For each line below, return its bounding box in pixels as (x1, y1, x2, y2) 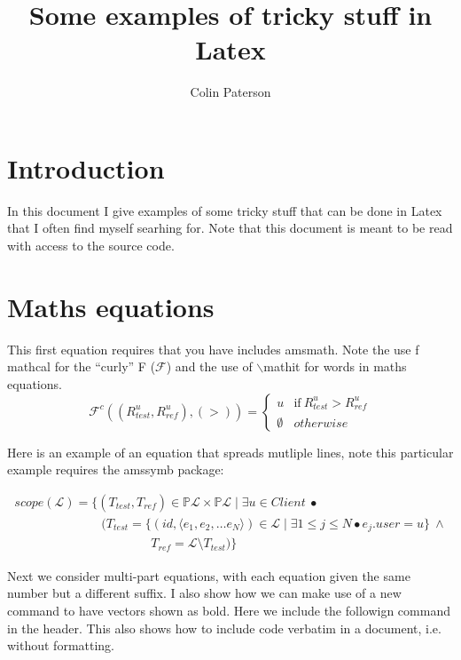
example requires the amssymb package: (7, 460, 224, 479)
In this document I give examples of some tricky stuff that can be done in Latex (7, 201, 442, 219)
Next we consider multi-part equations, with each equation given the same (7, 566, 410, 584)
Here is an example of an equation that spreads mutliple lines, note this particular (7, 442, 454, 461)
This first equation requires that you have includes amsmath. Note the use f (7, 339, 419, 358)
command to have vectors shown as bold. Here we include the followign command (7, 600, 450, 619)
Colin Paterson (190, 83, 271, 101)
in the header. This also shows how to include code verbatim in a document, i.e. (7, 618, 441, 637)
